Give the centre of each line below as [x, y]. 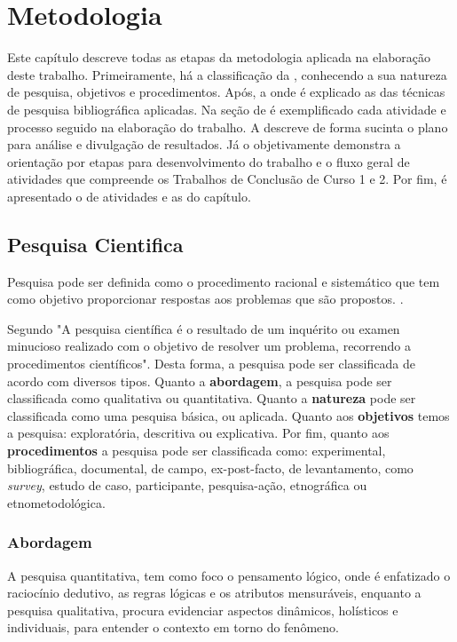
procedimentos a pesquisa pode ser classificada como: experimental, [197, 451]
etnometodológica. [56, 502]
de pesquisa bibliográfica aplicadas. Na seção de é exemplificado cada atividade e [227, 109]
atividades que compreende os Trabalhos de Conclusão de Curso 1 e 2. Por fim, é [227, 179]
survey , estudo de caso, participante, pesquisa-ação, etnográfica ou [187, 485]
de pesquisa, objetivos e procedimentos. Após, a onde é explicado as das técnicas [226, 92]
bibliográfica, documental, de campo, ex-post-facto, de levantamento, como [210, 468]
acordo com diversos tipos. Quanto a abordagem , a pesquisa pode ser [200, 380]
